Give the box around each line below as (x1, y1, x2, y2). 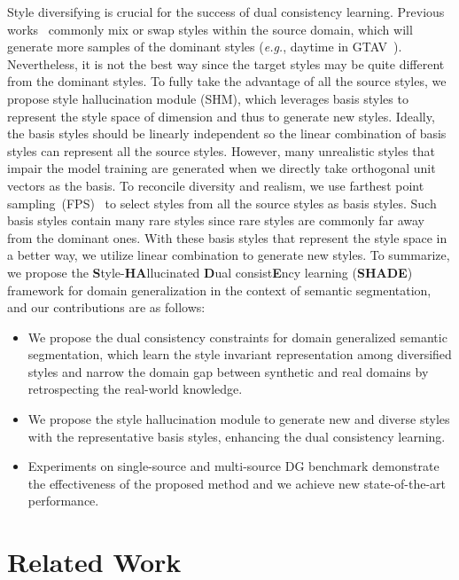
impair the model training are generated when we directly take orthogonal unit (7, 159, 436, 177)
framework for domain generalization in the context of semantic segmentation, (7, 280, 432, 299)
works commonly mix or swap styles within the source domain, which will (7, 20, 413, 38)
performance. (27, 491, 99, 510)
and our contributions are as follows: (7, 298, 206, 317)
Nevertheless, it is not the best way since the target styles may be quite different (7, 54, 445, 73)
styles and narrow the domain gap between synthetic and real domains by (27, 362, 429, 380)
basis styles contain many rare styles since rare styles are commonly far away (7, 211, 425, 230)
